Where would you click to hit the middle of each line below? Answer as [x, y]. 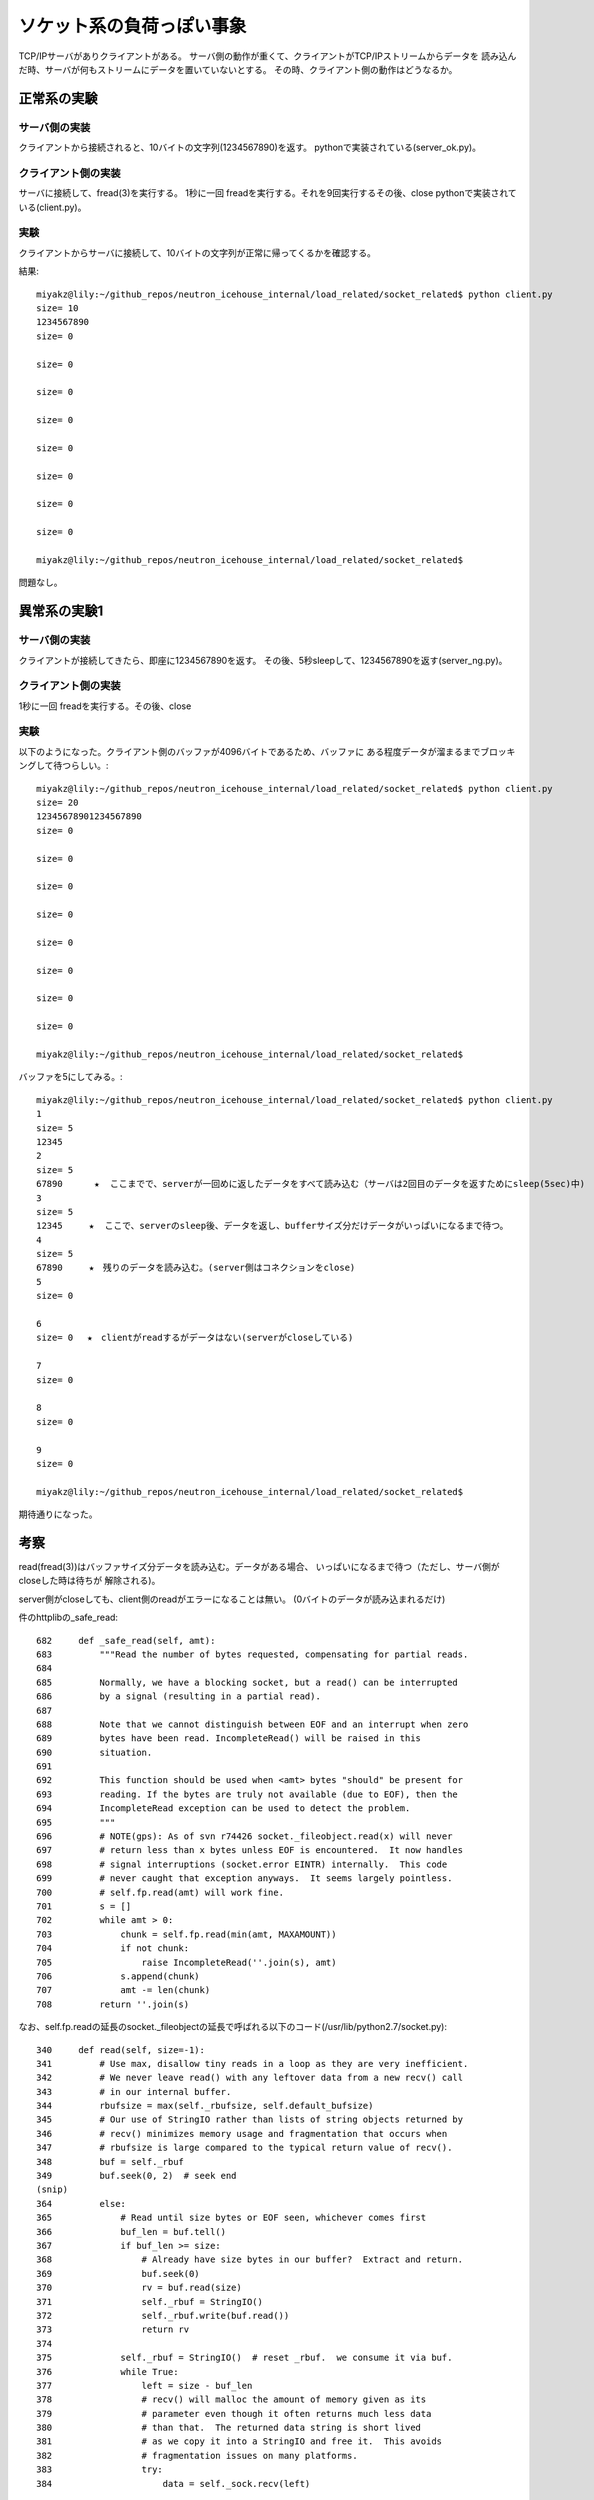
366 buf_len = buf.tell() [131, 2231]
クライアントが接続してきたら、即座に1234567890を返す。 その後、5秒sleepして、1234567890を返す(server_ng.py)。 [263, 660]
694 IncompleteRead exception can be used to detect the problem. [223, 1808]
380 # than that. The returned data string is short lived [229, 2428]
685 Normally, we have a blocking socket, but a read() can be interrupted [247, 1682]
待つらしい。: [81, 766]
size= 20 [57, 802]
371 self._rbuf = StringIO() [150, 2301]
